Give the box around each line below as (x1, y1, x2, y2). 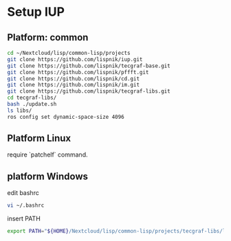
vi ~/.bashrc (7, 202, 45, 209)
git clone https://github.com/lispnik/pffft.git (7, 69, 149, 76)
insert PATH (7, 214, 41, 223)
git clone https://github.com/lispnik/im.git (7, 82, 140, 89)
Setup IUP (7, 4, 65, 20)
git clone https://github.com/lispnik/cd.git (7, 75, 140, 82)
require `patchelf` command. (7, 150, 88, 159)
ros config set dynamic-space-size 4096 (7, 113, 125, 120)
